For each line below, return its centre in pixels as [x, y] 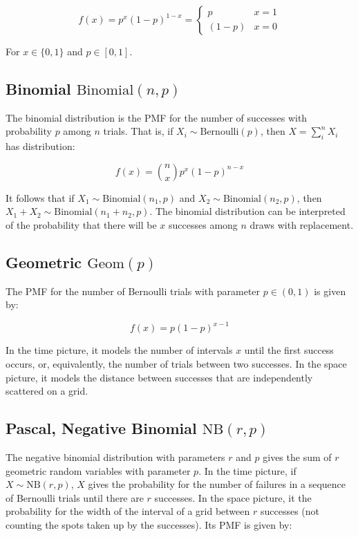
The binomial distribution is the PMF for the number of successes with [157, 117]
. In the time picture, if [247, 470]
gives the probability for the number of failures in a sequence [217, 484]
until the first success [289, 350]
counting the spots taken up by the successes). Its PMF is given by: [149, 525]
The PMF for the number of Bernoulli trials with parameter [133, 291]
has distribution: [40, 146]
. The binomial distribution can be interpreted [247, 211]
